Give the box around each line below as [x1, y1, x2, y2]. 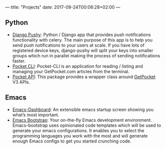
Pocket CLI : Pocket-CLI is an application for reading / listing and [12, 63, 143, 69]
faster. [12, 58, 26, 64]
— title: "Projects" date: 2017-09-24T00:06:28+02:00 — [5, 4, 120, 10]
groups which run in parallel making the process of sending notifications [12, 52, 160, 58]
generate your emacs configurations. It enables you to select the [12, 127, 145, 133]
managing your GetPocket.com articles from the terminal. [12, 68, 130, 74]
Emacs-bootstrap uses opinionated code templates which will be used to [12, 122, 161, 128]
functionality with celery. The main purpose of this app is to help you [12, 37, 153, 43]
